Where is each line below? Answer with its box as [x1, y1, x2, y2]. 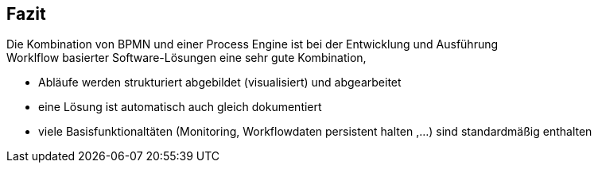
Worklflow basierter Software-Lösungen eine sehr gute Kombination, [6, 51, 367, 65]
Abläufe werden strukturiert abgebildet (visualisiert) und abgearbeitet [38, 75, 402, 90]
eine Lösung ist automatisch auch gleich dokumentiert [38, 100, 322, 114]
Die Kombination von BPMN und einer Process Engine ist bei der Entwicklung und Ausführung [6, 37, 499, 52]
